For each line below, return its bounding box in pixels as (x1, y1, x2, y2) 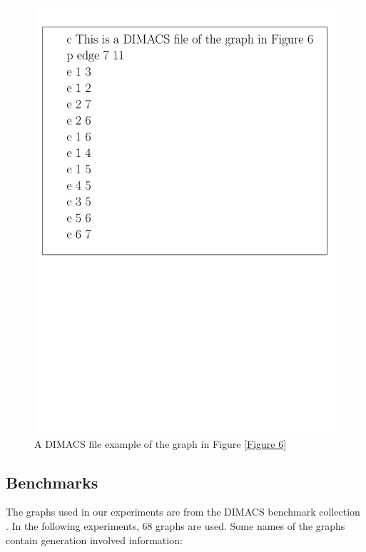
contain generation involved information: (6, 532, 183, 547)
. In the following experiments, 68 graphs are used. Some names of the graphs (6, 518, 345, 533)
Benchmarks (6, 471, 98, 493)
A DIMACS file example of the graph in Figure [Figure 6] (34, 436, 287, 451)
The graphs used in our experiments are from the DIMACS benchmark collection (6, 504, 360, 519)
